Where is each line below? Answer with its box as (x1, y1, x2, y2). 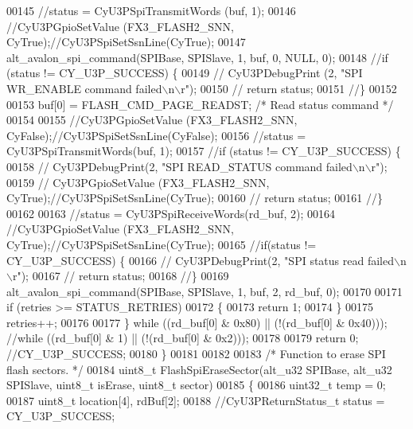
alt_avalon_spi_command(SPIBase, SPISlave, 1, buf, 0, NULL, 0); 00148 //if (6, 49, 388, 65)
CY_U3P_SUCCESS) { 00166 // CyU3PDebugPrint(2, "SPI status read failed (6, 252, 394, 268)
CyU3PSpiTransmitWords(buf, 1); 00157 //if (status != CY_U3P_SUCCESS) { (6, 142, 401, 159)
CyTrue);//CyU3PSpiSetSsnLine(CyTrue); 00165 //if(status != (6, 236, 317, 252)
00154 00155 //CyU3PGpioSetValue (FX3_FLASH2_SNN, (6, 111, 298, 128)
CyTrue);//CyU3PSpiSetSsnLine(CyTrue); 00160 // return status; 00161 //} (6, 189, 383, 206)
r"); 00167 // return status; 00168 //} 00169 (12, 267, 229, 284)
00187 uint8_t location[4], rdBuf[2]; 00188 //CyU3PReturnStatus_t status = (6, 392, 385, 408)
